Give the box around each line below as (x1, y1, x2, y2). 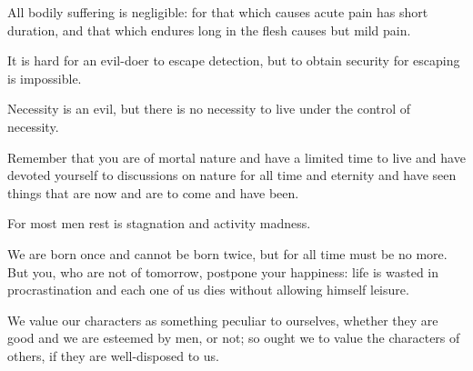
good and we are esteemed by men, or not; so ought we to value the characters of (7, 328, 460, 347)
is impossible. (7, 68, 82, 87)
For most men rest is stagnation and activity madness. (7, 214, 311, 233)
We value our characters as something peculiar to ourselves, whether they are (7, 310, 438, 329)
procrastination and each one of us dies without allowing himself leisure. (7, 280, 409, 299)
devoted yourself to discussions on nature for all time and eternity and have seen (7, 165, 457, 185)
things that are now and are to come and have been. (7, 183, 299, 202)
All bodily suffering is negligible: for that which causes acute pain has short (7, 3, 428, 21)
